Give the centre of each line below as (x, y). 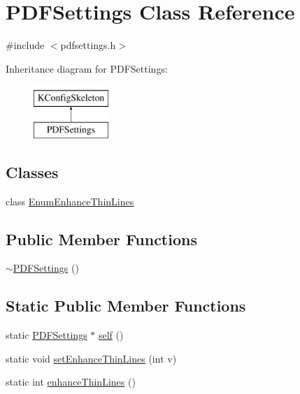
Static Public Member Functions (126, 306)
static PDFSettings (47, 335)
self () (111, 335)
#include (25, 45)
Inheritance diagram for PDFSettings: (87, 68)
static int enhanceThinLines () (71, 382)
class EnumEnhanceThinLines (70, 201)
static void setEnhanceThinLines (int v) (91, 358)
